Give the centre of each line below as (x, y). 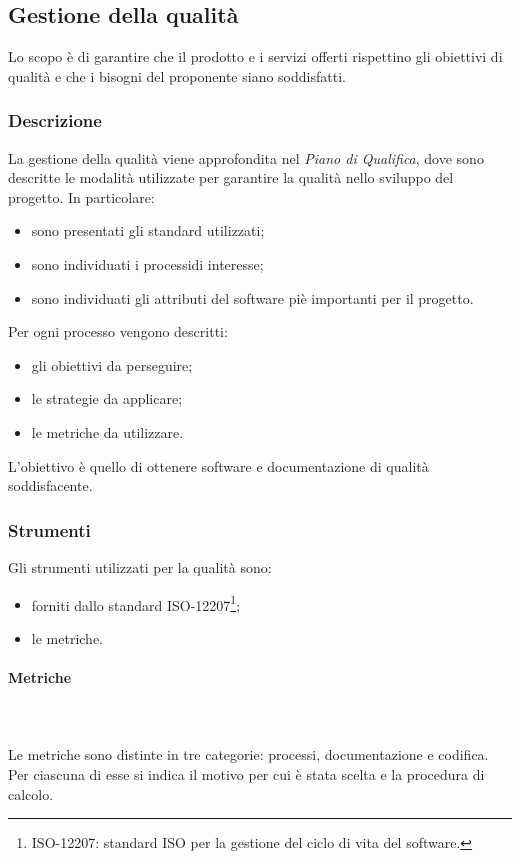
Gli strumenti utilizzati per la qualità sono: (140, 566)
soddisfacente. (50, 485)
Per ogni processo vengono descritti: (118, 331)
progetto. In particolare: (81, 196)
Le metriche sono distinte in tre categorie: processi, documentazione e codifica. (248, 754)
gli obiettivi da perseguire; (112, 364)
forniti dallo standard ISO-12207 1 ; (136, 603)
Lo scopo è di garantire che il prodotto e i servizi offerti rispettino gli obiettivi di (255, 56)
